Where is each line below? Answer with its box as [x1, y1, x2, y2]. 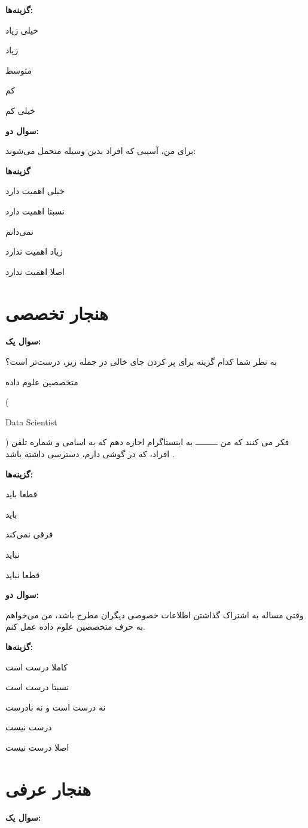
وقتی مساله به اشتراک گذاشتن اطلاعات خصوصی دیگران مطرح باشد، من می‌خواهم [5, 608, 304, 621]
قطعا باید [5, 488, 38, 500]
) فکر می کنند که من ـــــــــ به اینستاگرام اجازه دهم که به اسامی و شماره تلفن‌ [5, 436, 289, 448]
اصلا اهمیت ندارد [5, 265, 65, 277]
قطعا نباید [5, 568, 40, 581]
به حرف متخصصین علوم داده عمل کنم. [5, 620, 145, 633]
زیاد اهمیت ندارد [5, 245, 63, 258]
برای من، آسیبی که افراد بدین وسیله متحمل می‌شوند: [5, 144, 196, 157]
